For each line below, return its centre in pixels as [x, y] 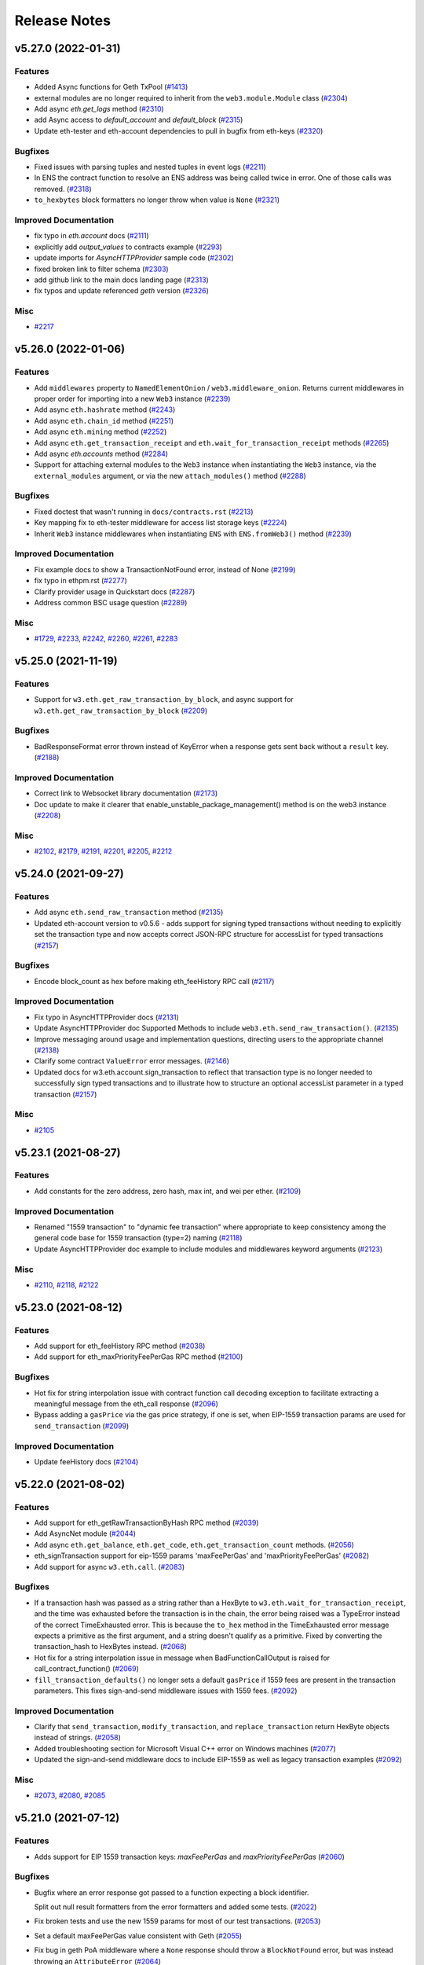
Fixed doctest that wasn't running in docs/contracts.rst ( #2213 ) [144, 512]
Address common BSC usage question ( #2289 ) [111, 602]
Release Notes [63, 20]
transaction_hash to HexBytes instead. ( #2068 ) [111, 1647]
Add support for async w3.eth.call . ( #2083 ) [110, 1566]
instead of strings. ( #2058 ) [78, 1738]
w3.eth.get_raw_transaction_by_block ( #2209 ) [121, 711]
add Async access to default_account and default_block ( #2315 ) [139, 120]
